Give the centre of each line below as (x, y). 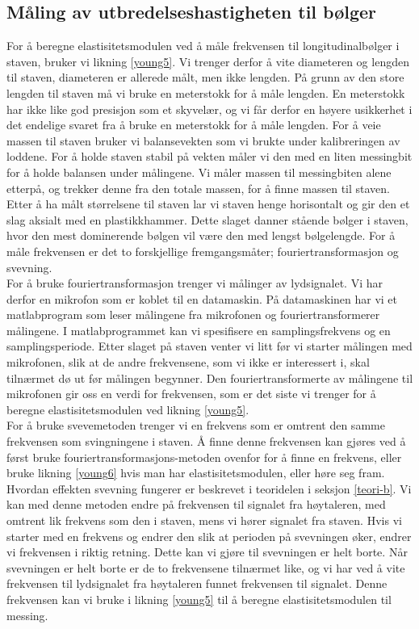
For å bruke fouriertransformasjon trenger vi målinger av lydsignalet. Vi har (195, 283)
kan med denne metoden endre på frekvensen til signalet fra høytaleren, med (196, 504)
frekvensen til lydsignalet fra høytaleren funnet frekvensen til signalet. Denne (197, 583)
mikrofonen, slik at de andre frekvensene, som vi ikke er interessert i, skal (188, 362)
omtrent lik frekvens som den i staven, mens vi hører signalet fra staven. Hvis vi (204, 520)
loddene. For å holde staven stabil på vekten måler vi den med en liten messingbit (209, 156)
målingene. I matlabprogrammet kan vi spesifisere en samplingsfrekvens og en (199, 330)
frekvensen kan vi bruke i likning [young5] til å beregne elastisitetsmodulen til (199, 599)
